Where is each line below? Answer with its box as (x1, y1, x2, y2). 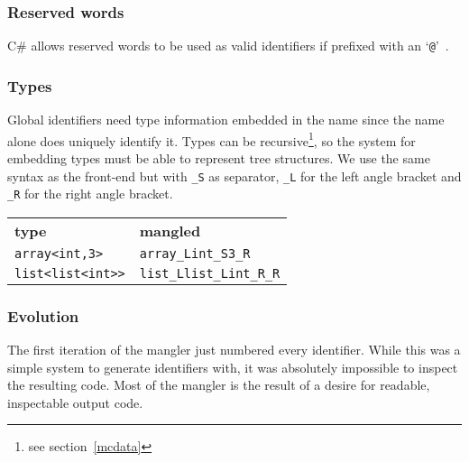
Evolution (7, 304, 79, 327)
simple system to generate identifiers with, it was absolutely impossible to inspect (7, 357, 458, 376)
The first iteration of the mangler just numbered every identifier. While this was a (7, 340, 461, 359)
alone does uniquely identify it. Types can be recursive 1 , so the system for (7, 128, 416, 150)
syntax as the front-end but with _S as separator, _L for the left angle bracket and (7, 166, 462, 185)
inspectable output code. (7, 393, 143, 411)
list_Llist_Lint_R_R (139, 265, 280, 281)
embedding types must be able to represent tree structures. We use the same (7, 148, 430, 167)
